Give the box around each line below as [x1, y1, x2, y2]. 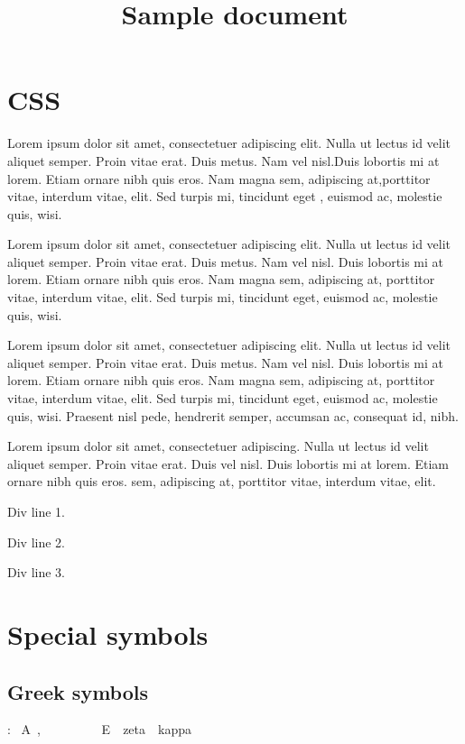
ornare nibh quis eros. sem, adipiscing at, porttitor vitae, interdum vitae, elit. [7, 472, 436, 491]
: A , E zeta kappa [7, 720, 191, 739]
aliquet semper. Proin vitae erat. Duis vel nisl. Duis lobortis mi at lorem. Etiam [7, 454, 450, 473]
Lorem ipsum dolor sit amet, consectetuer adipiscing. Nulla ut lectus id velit [7, 436, 429, 455]
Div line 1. [7, 502, 65, 520]
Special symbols [7, 615, 209, 652]
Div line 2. [7, 532, 65, 551]
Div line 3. [7, 563, 65, 582]
